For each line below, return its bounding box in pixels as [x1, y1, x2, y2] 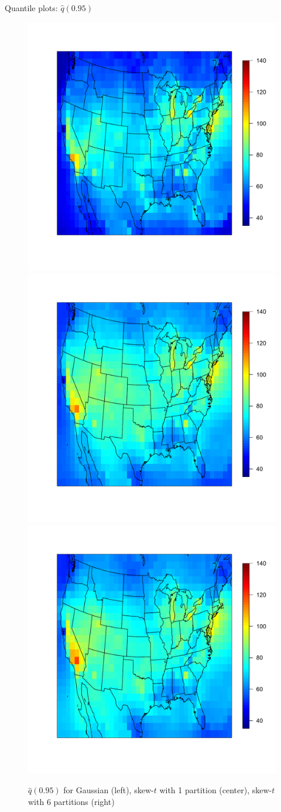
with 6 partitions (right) [28, 795, 115, 807]
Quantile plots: [5, 2, 58, 13]
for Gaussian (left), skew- [63, 784, 154, 796]
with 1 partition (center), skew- [159, 784, 272, 796]
